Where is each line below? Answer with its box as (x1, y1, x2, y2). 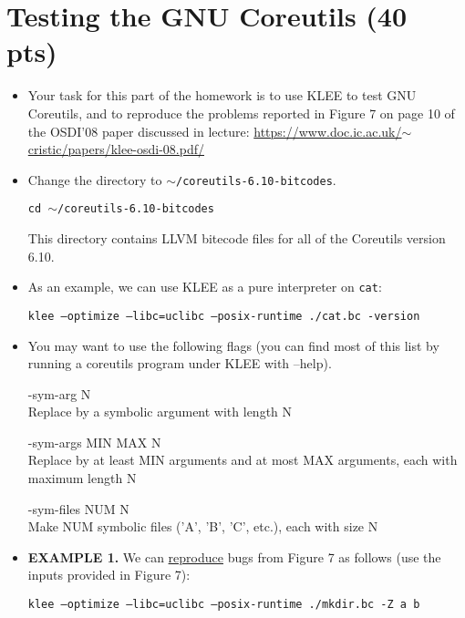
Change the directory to (27, 170, 162, 189)
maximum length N (27, 469, 137, 488)
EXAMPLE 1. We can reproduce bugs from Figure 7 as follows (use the (27, 547, 441, 566)
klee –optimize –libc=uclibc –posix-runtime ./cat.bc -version (27, 309, 420, 323)
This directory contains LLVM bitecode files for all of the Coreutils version (27, 229, 446, 247)
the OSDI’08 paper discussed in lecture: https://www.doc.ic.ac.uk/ (27, 121, 402, 140)
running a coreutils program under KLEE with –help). (27, 354, 332, 373)
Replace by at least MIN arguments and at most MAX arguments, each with (27, 450, 458, 469)
